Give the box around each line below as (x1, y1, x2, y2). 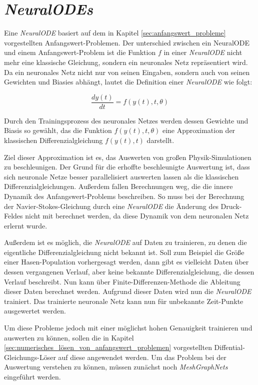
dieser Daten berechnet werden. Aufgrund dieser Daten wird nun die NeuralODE (4, 286, 251, 296)
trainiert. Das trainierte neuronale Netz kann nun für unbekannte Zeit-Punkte (4, 295, 243, 306)
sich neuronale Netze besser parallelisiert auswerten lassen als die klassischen (4, 171, 239, 181)
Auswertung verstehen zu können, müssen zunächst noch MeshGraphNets (4, 361, 228, 372)
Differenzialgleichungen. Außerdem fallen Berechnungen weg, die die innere (4, 181, 233, 191)
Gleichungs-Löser (4, 351, 56, 362)
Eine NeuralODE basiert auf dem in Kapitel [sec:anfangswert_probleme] (4, 27, 226, 38)
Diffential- (214, 342, 245, 352)
